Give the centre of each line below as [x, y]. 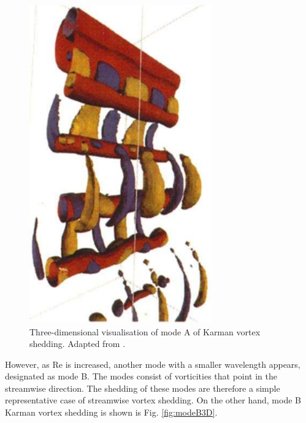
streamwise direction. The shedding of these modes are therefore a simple [143, 388]
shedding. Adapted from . [78, 344]
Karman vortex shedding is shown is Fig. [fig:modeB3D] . [111, 412]
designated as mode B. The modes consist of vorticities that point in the [141, 376]
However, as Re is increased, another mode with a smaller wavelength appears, [153, 364]
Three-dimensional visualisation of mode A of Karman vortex [145, 331]
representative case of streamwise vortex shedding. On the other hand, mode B [153, 400]
